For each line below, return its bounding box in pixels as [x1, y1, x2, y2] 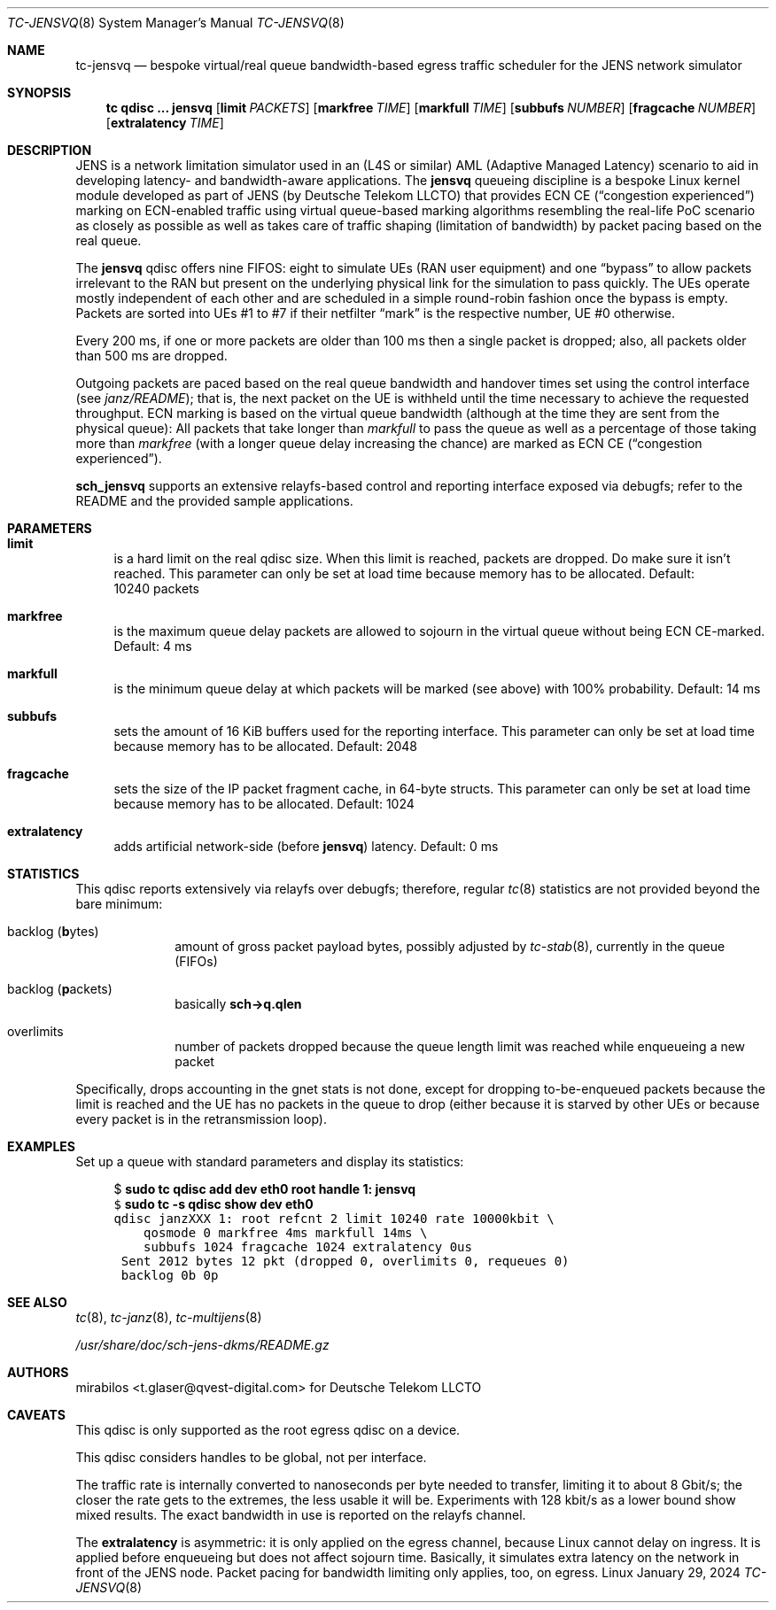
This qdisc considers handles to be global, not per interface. [75, 1450, 427, 1465]
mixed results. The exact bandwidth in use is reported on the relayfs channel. [75, 1507, 526, 1522]
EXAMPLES [7, 1139, 75, 1154]
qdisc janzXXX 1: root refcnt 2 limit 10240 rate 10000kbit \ [113, 1211, 555, 1226]
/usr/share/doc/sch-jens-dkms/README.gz [75, 1337, 330, 1352]
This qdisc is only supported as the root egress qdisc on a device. [75, 1422, 461, 1437]
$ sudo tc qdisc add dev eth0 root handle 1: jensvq [113, 1181, 416, 1196]
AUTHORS [7, 1365, 69, 1380]
